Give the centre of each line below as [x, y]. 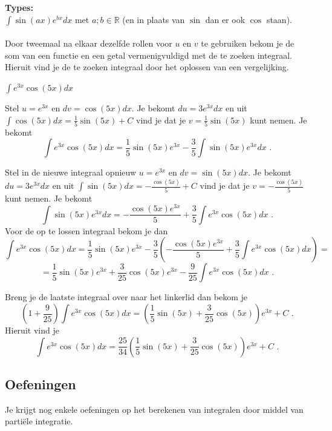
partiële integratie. [39, 421]
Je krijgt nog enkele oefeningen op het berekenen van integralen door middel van [154, 409]
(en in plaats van [154, 19]
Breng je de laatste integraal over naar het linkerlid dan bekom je [126, 297]
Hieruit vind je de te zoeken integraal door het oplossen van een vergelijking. [147, 67]
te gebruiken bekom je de [248, 43]
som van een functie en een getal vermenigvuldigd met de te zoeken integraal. [148, 55]
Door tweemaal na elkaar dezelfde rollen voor [89, 43]
